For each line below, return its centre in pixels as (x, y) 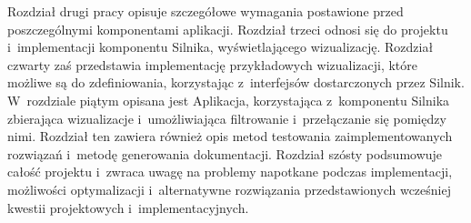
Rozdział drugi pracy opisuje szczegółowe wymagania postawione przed (205, 11)
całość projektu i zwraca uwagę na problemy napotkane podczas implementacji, (230, 172)
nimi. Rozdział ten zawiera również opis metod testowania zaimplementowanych (230, 136)
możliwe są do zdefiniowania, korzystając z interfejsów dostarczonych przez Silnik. (236, 82)
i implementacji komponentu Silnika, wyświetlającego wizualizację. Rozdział (220, 47)
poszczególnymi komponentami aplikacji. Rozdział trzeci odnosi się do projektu (228, 29)
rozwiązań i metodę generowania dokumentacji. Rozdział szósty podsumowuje (225, 153)
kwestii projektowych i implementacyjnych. (128, 207)
